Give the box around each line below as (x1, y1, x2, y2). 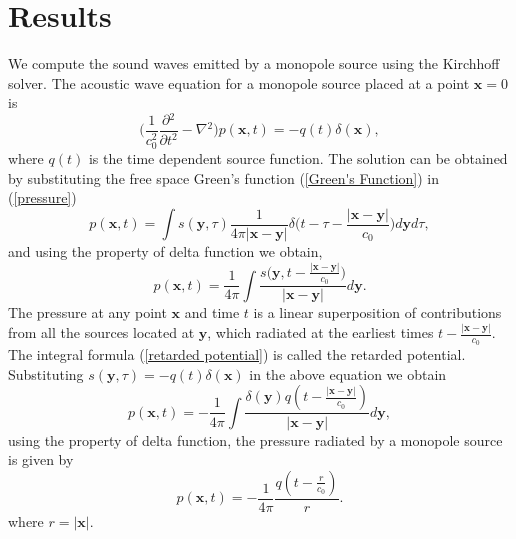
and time (184, 302, 240, 323)
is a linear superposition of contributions (253, 302, 502, 323)
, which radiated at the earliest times (207, 322, 434, 343)
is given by (8, 449, 74, 470)
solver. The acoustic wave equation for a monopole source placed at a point (8, 72, 470, 93)
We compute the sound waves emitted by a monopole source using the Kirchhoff (8, 53, 500, 74)
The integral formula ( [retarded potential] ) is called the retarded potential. (8, 344, 466, 365)
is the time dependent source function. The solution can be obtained (88, 148, 508, 169)
